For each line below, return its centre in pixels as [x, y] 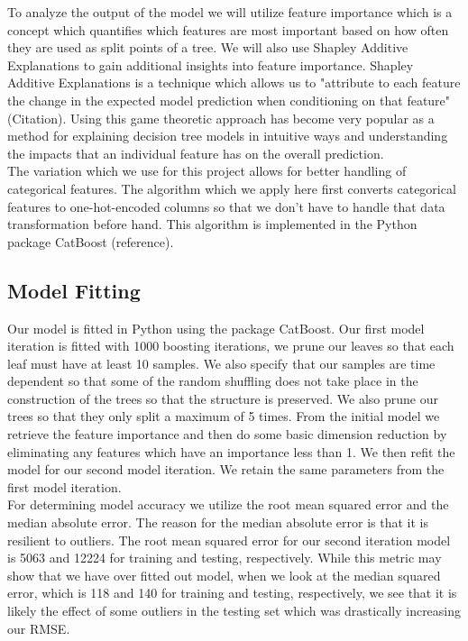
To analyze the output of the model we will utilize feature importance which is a [230, 12]
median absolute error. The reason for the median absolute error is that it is [218, 522]
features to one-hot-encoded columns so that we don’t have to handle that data [226, 206]
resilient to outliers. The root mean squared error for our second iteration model [229, 540]
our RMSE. [39, 628]
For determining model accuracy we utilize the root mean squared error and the [228, 504]
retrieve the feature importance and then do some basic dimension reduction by [227, 434]
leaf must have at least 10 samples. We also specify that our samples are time [221, 363]
